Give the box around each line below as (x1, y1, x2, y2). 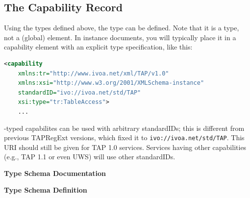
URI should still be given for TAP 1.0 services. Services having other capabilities (4, 142, 247, 152)
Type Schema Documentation (4, 168, 106, 178)
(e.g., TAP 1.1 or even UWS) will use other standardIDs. (4, 151, 175, 162)
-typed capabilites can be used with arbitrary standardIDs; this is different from (4, 123, 245, 133)
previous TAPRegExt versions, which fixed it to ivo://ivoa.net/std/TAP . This (4, 132, 245, 143)
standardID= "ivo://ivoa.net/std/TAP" (18, 89, 141, 96)
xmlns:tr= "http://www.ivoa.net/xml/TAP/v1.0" (18, 70, 169, 77)
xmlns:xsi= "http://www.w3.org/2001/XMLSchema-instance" (18, 79, 204, 87)
